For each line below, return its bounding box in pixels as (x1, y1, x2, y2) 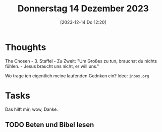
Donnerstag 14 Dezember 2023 (17, 3, 149, 14)
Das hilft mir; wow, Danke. (5, 106, 58, 112)
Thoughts (5, 41, 46, 53)
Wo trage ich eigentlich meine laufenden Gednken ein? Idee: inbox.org (5, 72, 150, 79)
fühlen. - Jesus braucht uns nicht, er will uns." (5, 63, 99, 69)
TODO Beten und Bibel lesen (5, 121, 94, 129)
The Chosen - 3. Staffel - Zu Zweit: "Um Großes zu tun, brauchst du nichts (5, 58, 157, 64)
